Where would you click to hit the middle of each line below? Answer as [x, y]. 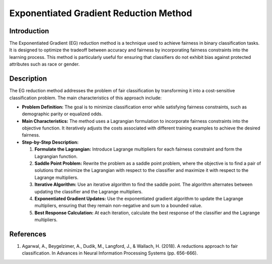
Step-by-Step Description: [50, 142]
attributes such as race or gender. [45, 64]
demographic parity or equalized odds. [62, 114]
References [28, 234]
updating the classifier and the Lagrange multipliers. [89, 191]
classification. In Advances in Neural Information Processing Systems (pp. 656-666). [110, 253]
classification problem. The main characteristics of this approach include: [86, 98]
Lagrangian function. [56, 156]
